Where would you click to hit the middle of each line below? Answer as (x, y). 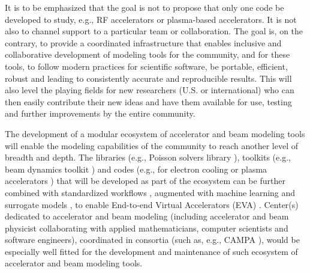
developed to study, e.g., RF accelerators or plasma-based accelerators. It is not (151, 19)
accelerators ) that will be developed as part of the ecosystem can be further (145, 181)
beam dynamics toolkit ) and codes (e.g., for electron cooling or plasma (136, 169)
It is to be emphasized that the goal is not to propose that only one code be (145, 7)
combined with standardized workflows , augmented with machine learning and (150, 192)
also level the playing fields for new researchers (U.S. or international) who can (150, 90)
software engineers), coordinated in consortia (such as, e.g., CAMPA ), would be (152, 240)
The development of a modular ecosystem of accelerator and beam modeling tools (155, 133)
